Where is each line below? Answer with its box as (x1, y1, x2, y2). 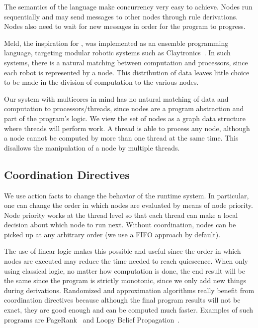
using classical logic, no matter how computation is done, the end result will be (4, 265, 246, 276)
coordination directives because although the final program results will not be (4, 295, 241, 305)
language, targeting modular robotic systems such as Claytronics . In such (4, 47, 231, 58)
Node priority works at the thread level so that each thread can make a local (4, 209, 238, 220)
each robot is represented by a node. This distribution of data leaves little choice (4, 67, 250, 77)
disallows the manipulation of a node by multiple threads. (4, 142, 180, 153)
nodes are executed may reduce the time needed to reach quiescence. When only (4, 256, 248, 266)
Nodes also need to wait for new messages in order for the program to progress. (4, 21, 246, 31)
